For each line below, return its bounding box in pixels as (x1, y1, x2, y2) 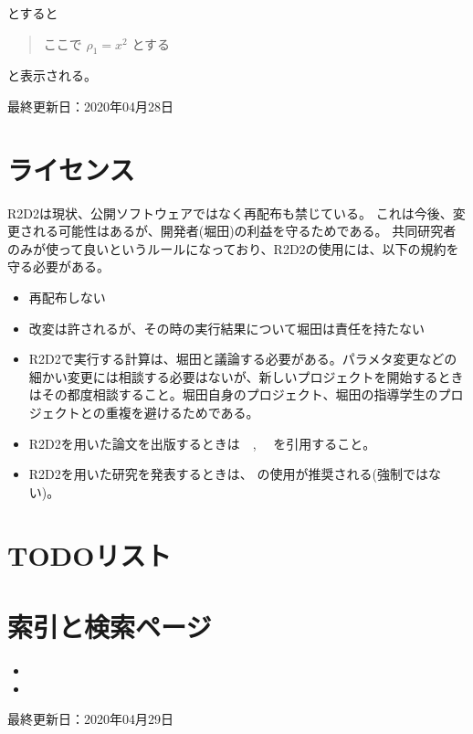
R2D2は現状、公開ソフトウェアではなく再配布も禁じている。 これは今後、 (7, 203, 453, 222)
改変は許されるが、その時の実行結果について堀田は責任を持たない (28, 318, 426, 337)
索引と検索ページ (7, 607, 212, 644)
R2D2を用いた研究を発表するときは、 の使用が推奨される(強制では (28, 464, 428, 484)
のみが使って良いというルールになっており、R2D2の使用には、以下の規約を (7, 239, 459, 258)
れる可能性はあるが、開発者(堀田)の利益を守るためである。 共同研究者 (32, 221, 457, 240)
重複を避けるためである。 (105, 403, 259, 422)
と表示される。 (7, 66, 97, 85)
